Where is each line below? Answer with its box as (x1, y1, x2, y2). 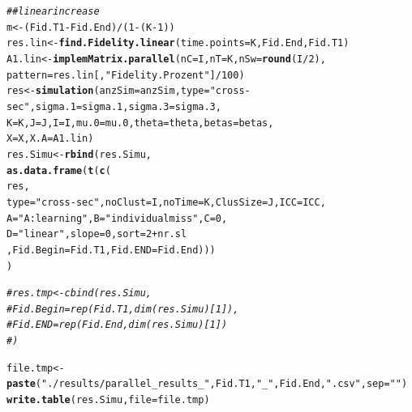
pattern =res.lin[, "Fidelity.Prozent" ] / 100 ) (6, 69, 245, 81)
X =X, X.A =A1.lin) (6, 133, 94, 145)
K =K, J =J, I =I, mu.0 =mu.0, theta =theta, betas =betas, (6, 117, 274, 129)
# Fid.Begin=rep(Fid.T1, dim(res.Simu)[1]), (6, 303, 239, 315)
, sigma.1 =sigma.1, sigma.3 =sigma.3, (29, 100, 221, 113)
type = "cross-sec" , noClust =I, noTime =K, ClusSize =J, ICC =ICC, (6, 196, 326, 208)
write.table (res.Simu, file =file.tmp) (6, 394, 210, 406)
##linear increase (6, 6, 100, 17)
